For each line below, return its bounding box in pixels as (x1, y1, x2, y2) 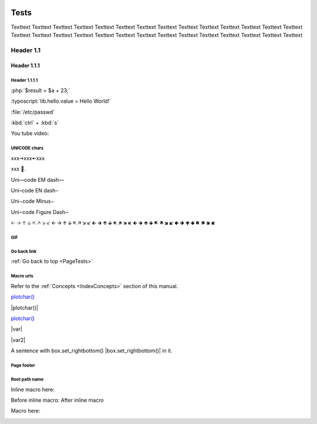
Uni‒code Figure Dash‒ (11, 208, 69, 215)
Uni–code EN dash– (11, 186, 59, 194)
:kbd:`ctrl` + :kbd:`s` (11, 119, 59, 126)
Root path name (11, 376, 44, 382)
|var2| (11, 336, 26, 343)
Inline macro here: (11, 386, 55, 393)
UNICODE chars (11, 145, 44, 151)
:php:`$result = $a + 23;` (11, 87, 70, 94)
